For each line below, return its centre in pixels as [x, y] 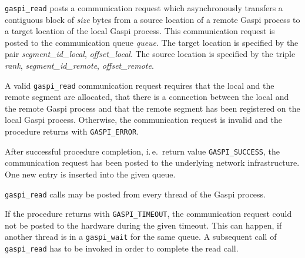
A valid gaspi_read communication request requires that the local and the [140, 85]
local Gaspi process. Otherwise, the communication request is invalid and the [144, 120]
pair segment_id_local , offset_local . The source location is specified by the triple [150, 54]
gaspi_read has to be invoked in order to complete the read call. [122, 248]
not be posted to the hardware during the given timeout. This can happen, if [143, 225]
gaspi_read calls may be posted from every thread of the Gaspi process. [135, 194]
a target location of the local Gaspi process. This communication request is [140, 31]
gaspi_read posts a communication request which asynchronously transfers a [144, 8]
